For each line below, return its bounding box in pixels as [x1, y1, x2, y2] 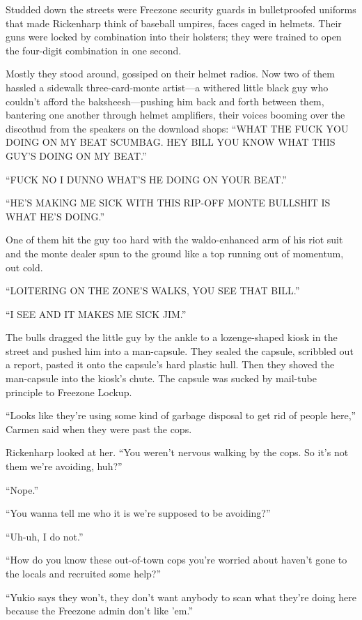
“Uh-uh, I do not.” [6, 529, 84, 543]
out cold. [6, 259, 43, 274]
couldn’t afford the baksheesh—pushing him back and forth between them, [6, 93, 324, 108]
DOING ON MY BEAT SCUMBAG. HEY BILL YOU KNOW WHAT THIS [6, 135, 336, 149]
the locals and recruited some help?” [6, 566, 162, 580]
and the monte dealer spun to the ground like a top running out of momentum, [6, 245, 344, 260]
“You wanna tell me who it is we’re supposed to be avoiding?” [6, 506, 271, 520]
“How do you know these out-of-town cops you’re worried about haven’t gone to [6, 552, 347, 567]
